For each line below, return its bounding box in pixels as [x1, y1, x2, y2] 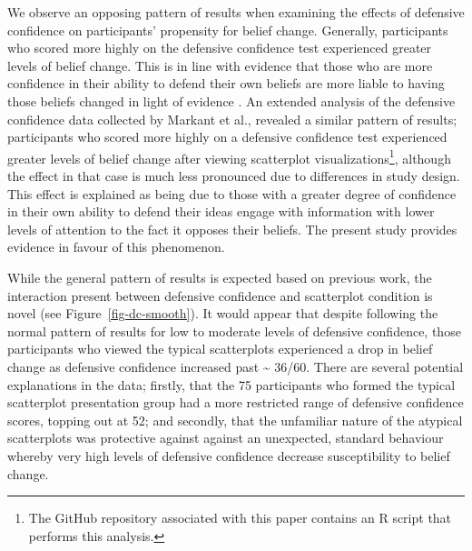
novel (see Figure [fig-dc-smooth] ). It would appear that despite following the [7, 304, 438, 323]
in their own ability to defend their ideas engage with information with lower [7, 202, 435, 221]
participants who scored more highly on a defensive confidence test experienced [7, 127, 447, 146]
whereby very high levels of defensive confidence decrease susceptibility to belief [7, 446, 450, 465]
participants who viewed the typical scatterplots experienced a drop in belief [7, 339, 433, 358]
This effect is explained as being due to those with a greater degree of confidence [7, 184, 457, 203]
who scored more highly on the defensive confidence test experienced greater [7, 38, 432, 57]
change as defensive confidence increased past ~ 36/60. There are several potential [7, 356, 464, 376]
